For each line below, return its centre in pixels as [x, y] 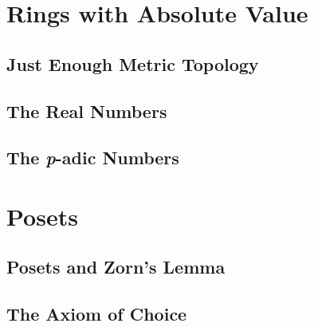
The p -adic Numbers [93, 158]
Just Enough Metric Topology [133, 63]
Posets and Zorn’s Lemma [116, 267]
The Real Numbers [87, 110]
